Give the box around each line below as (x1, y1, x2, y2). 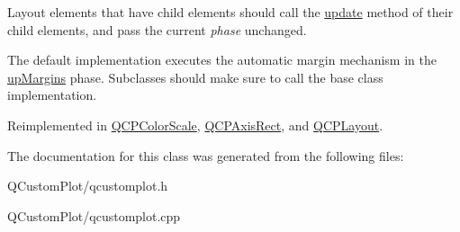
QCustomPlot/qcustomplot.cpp (7, 206, 181, 225)
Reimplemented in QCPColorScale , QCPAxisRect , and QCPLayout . (7, 115, 383, 134)
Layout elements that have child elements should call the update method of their (7, 3, 454, 21)
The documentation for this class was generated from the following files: (7, 146, 404, 165)
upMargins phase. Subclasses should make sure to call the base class (7, 67, 383, 86)
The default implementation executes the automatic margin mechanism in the (7, 50, 437, 69)
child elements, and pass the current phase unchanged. (7, 20, 307, 39)
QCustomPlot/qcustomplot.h (7, 176, 168, 195)
